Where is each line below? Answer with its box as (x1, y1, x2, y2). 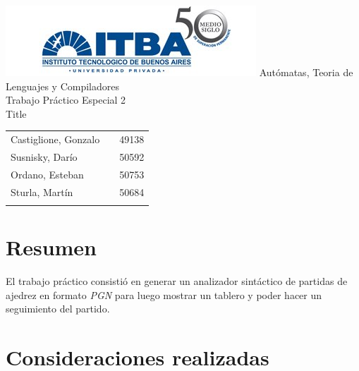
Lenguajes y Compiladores (6, 78, 119, 93)
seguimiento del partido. (6, 301, 110, 316)
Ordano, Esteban (11, 166, 84, 181)
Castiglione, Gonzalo (11, 132, 100, 147)
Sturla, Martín (11, 184, 73, 199)
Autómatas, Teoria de (259, 65, 353, 79)
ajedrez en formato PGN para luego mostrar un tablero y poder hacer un (6, 287, 322, 302)
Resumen (6, 233, 97, 262)
